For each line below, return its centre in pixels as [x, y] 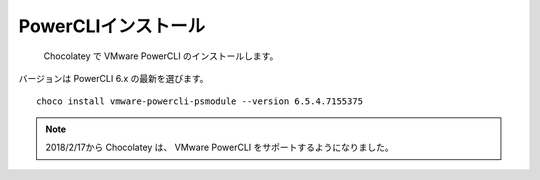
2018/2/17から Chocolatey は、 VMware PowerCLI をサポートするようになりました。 [219, 147]
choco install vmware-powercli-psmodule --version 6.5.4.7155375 [200, 101]
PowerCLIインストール [112, 26]
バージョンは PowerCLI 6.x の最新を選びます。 [113, 78]
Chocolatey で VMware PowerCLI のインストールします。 [161, 56]
